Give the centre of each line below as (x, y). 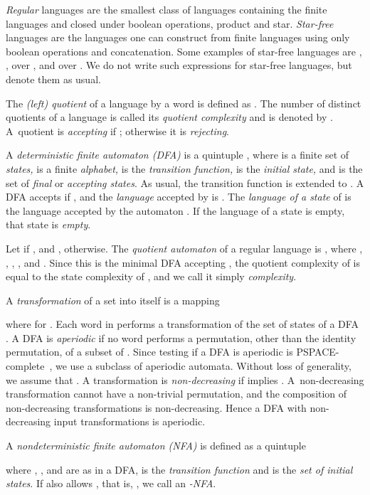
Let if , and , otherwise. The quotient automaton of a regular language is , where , (184, 248)
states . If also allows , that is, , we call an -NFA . (111, 483)
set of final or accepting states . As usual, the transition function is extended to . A (185, 182)
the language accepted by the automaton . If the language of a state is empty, (175, 210)
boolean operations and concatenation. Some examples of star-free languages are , (184, 51)
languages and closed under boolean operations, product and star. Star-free (170, 23)
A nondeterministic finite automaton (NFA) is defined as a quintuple (156, 446)
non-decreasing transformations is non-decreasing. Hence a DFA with (156, 407)
